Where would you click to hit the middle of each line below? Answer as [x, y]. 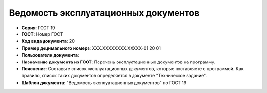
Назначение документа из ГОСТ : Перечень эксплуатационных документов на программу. [118, 62]
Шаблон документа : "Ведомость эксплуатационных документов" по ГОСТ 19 [104, 82]
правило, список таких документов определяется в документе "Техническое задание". [114, 76]
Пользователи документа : [50, 55]
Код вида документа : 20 [48, 41]
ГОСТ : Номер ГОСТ [43, 34]
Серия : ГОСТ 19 [38, 28]
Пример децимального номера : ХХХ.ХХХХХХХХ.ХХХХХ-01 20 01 [91, 48]
